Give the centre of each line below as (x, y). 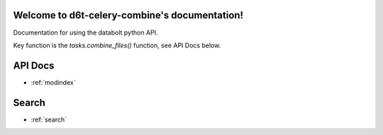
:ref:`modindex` (53, 82)
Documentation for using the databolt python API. (85, 33)
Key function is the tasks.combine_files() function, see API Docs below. (117, 45)
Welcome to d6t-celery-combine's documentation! (128, 15)
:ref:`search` (49, 119)
